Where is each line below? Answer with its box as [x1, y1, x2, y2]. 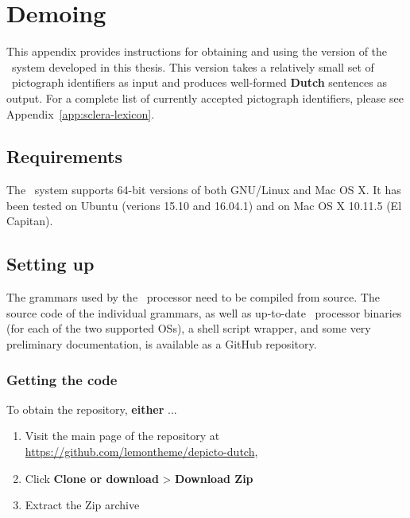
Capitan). [6, 212, 53, 229]
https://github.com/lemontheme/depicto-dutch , [25, 443, 258, 460]
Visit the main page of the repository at [25, 427, 220, 444]
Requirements [6, 144, 122, 169]
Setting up [6, 251, 95, 276]
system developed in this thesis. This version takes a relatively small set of [11, 58, 374, 75]
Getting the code [6, 369, 118, 389]
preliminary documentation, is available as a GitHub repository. [6, 336, 317, 352]
